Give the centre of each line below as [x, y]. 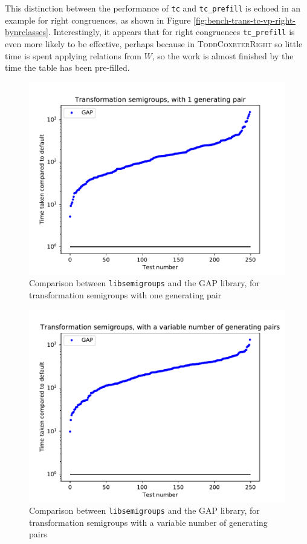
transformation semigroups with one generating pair [125, 294]
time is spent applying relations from [73, 55]
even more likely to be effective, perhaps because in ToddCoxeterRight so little [154, 43]
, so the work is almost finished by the [223, 55]
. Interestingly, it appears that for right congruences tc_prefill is [171, 32]
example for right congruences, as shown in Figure [98, 20]
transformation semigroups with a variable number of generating [148, 522]
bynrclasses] [27, 32]
